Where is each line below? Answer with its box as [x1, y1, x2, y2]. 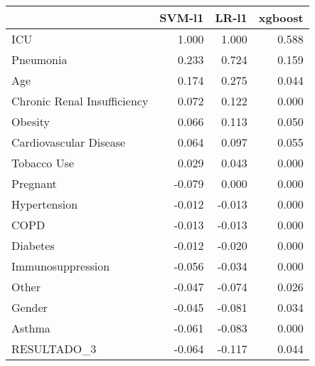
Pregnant [11, 175, 57, 192]
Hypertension [11, 196, 78, 212]
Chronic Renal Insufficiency [11, 93, 149, 109]
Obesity [11, 113, 50, 130]
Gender [11, 299, 48, 315]
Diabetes [11, 237, 55, 253]
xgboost [258, 9, 304, 26]
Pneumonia [11, 51, 68, 68]
